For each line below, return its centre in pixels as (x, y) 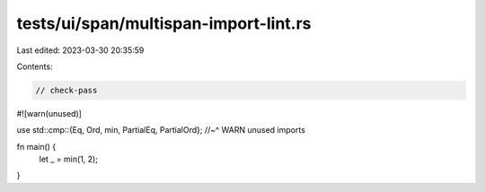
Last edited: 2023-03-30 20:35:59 (80, 50)
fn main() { (36, 146)
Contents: (35, 66)
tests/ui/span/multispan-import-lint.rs (164, 23)
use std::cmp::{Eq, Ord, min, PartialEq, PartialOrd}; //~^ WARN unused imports (161, 130)
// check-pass (66, 90)
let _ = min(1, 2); (69, 159)
